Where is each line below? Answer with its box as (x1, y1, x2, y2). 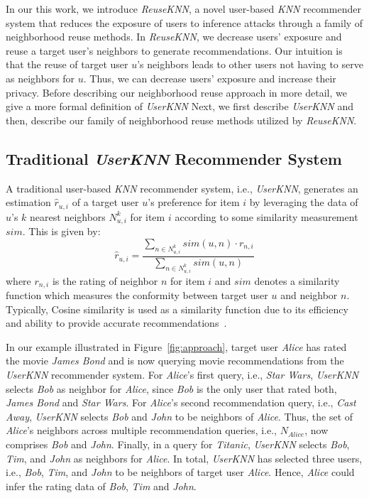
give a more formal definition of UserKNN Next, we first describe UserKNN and (6, 99, 353, 114)
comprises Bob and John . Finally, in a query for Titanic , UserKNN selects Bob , (6, 436, 350, 451)
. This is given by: (22, 224, 101, 239)
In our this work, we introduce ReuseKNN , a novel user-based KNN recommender (6, 1, 361, 16)
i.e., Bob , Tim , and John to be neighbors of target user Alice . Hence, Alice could (6, 465, 355, 480)
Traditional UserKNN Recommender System (6, 147, 342, 169)
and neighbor (280, 288, 338, 302)
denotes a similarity (254, 273, 340, 288)
